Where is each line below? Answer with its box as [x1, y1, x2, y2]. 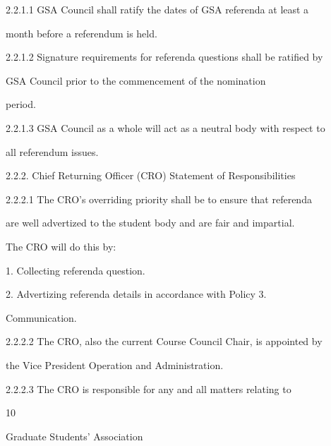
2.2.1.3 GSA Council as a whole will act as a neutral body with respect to [6, 120, 325, 135]
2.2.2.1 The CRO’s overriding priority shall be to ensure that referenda [6, 191, 312, 206]
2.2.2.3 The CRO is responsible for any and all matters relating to [6, 381, 291, 396]
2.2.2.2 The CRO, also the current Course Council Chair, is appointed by [6, 334, 323, 349]
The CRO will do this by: [6, 239, 116, 253]
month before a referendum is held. [6, 25, 157, 40]
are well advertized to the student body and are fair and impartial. [6, 215, 295, 230]
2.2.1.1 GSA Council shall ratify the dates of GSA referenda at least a [6, 2, 309, 16]
